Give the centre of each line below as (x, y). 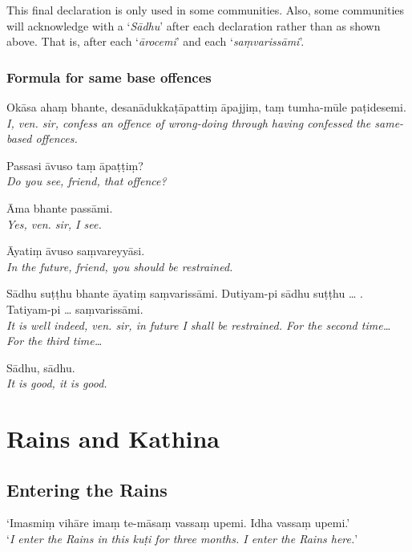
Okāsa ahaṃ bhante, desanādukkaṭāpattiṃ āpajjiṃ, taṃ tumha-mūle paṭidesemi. (206, 107)
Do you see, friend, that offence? (87, 181)
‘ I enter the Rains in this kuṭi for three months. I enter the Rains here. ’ (182, 539)
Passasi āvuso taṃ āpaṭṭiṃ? (75, 165)
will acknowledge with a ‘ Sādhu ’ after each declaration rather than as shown (194, 25)
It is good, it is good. (57, 383)
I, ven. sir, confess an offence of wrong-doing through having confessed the (189, 122)
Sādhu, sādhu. (41, 367)
